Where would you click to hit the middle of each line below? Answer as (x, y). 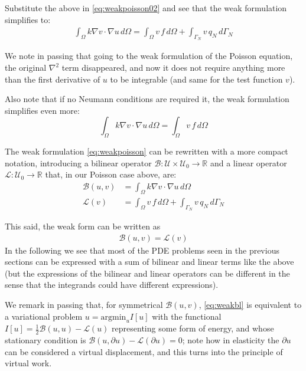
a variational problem (44, 316)
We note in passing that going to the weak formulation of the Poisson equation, (149, 56)
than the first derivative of (53, 79)
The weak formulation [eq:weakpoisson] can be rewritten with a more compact (147, 151)
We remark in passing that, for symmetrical (84, 305)
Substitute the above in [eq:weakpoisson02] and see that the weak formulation (146, 8)
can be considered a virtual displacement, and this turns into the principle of (144, 351)
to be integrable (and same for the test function (196, 79)
